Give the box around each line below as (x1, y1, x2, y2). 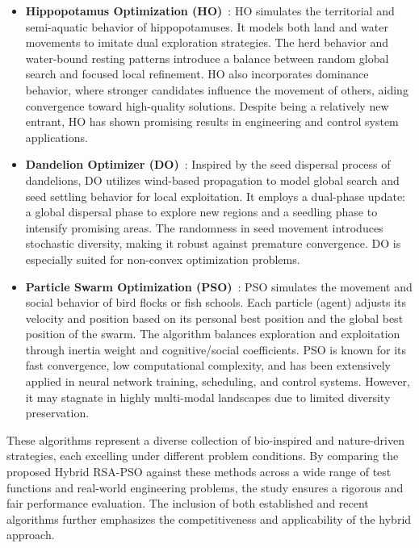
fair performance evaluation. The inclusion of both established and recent (6, 495, 369, 512)
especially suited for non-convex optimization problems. (25, 250, 300, 267)
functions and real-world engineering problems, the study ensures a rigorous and (6, 479, 404, 496)
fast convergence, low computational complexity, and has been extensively (25, 357, 391, 374)
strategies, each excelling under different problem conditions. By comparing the (6, 447, 399, 464)
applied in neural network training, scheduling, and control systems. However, (25, 373, 410, 390)
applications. (25, 128, 88, 145)
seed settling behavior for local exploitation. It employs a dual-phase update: (25, 187, 405, 204)
